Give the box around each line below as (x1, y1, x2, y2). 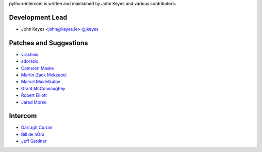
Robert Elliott (21, 92, 47, 98)
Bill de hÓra (21, 131, 45, 137)
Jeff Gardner (21, 138, 47, 144)
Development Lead (9, 13, 67, 21)
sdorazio (21, 58, 39, 64)
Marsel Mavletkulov (21, 79, 61, 84)
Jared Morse (21, 99, 47, 105)
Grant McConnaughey (21, 85, 65, 91)
